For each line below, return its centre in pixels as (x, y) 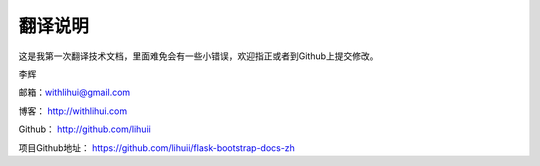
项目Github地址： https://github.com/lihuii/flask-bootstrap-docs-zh (156, 147)
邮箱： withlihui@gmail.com (74, 92)
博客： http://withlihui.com (73, 111)
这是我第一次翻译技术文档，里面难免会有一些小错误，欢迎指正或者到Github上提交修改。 (198, 56)
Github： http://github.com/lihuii (85, 129)
